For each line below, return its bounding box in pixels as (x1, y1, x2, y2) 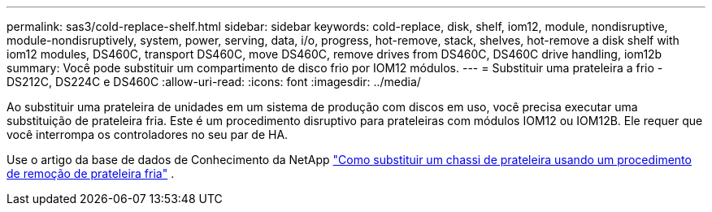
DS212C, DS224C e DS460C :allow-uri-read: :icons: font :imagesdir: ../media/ (7, 75, 421, 89)
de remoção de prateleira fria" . (7, 167, 175, 180)
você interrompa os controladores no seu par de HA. (7, 128, 289, 141)
